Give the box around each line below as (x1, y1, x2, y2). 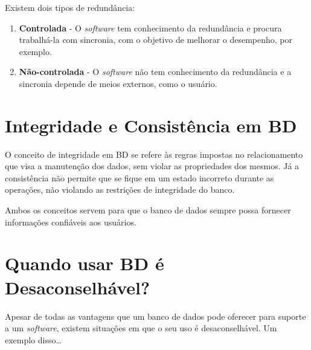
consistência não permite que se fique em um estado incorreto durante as (5, 171, 274, 184)
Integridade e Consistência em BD (5, 112, 297, 137)
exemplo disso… (5, 333, 62, 346)
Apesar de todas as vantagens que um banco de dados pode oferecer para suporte (5, 309, 306, 322)
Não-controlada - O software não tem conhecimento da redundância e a (19, 65, 292, 78)
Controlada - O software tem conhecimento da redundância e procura (19, 21, 282, 34)
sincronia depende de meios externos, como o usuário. (19, 77, 217, 89)
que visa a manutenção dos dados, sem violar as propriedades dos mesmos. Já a (5, 160, 300, 172)
